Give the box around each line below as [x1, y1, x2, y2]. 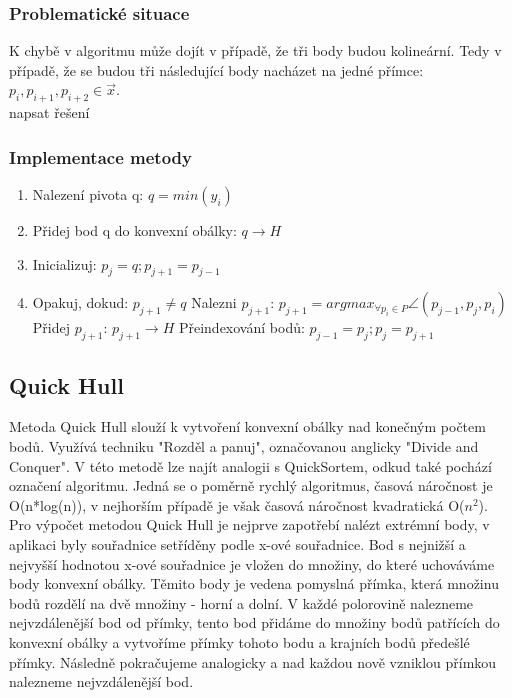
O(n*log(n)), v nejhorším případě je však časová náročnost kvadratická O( [9, 494, 465, 515]
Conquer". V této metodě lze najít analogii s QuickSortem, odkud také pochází [9, 455, 492, 476]
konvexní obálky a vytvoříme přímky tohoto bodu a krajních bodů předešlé [9, 631, 470, 652]
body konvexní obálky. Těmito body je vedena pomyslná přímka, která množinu [9, 573, 499, 594]
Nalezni [191, 292, 237, 313]
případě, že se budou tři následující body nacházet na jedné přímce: [9, 59, 424, 80]
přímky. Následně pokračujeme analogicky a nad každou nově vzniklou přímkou [9, 651, 497, 672]
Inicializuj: [32, 253, 97, 274]
